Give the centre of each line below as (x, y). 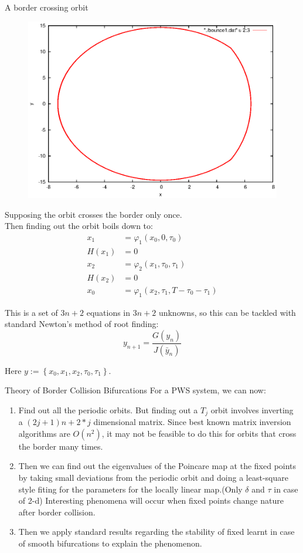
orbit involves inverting (252, 409)
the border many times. (61, 446)
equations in (108, 312)
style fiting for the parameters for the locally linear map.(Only (130, 489)
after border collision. (57, 512)
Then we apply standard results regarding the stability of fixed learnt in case (156, 532)
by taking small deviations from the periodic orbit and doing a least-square (153, 478)
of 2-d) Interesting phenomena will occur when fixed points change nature (151, 500)
